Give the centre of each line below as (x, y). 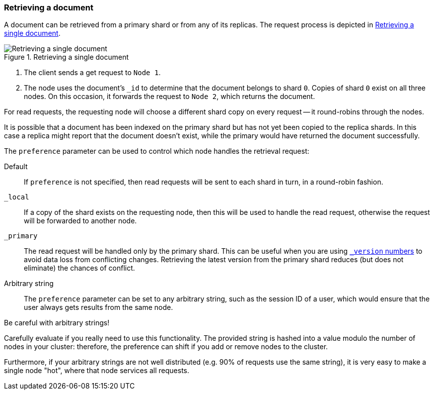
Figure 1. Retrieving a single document (67, 57)
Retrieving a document (49, 7)
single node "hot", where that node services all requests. (97, 371)
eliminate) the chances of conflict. (79, 268)
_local (17, 197)
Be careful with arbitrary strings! (57, 323)
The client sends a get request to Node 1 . (92, 73)
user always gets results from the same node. (99, 307)
